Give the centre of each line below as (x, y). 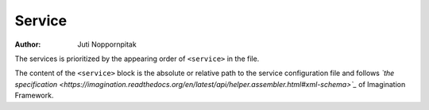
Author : (28, 44)
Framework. (34, 96)
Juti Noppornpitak (107, 44)
